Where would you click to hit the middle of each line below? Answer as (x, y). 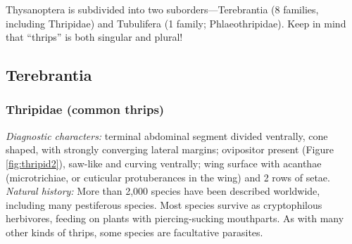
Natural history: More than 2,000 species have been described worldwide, (163, 191)
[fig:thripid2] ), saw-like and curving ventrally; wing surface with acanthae (164, 163)
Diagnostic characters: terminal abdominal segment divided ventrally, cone (167, 135)
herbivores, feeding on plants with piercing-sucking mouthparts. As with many (175, 218)
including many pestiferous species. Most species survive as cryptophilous (164, 204)
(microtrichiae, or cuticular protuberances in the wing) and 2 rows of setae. (168, 177)
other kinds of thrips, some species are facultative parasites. (134, 232)
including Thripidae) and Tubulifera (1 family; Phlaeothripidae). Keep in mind (176, 23)
